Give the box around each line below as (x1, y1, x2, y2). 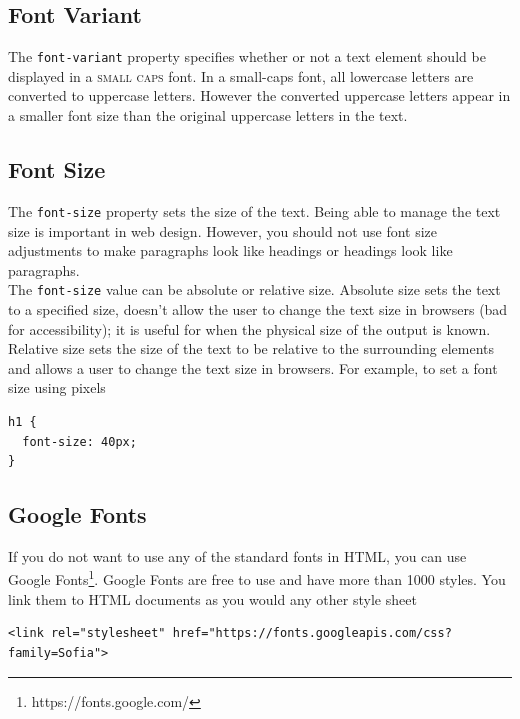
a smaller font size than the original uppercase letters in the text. (8, 105, 408, 126)
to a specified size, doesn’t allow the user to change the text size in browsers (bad (8, 298, 508, 319)
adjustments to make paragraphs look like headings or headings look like (8, 240, 453, 261)
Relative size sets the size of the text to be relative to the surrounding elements (8, 338, 495, 359)
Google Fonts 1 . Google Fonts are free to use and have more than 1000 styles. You (8, 566, 506, 590)
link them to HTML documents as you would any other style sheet (8, 588, 417, 609)
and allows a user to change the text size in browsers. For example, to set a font (8, 357, 498, 378)
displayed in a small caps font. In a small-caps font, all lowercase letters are (8, 65, 474, 86)
